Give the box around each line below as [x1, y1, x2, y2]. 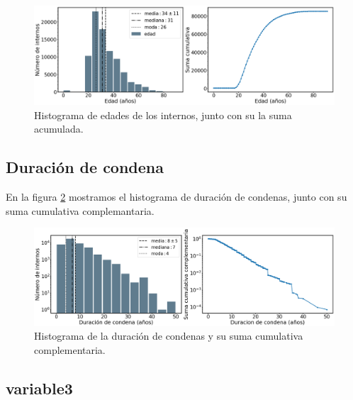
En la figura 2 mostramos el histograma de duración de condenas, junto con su [6, 189, 347, 204]
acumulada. [34, 121, 84, 136]
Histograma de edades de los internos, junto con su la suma [34, 107, 292, 122]
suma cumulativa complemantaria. [6, 203, 155, 218]
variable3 [6, 377, 73, 399]
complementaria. [34, 343, 106, 357]
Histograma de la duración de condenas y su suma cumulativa [34, 328, 303, 343]
